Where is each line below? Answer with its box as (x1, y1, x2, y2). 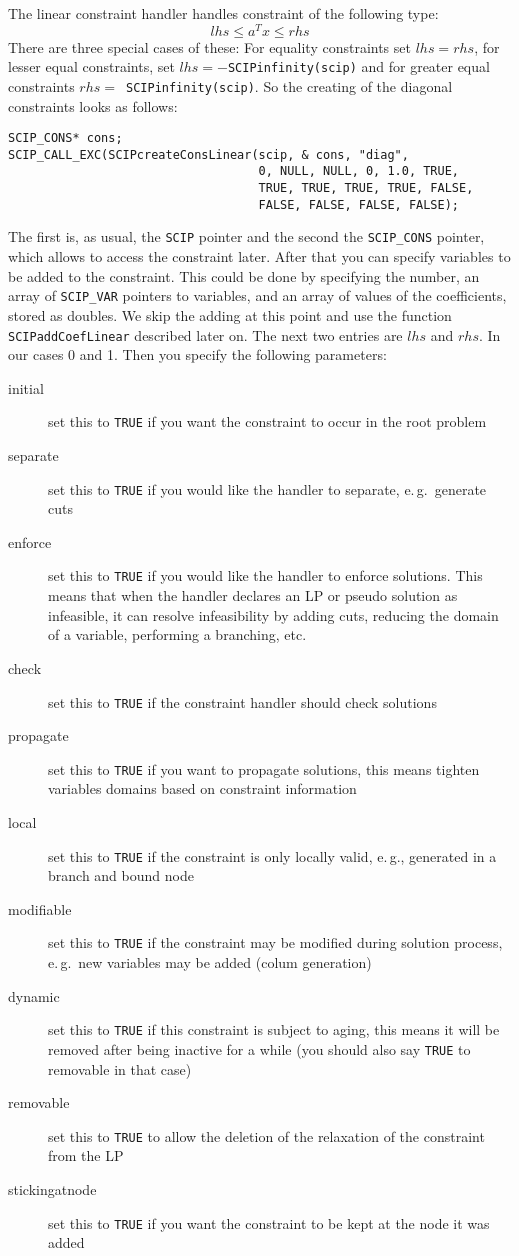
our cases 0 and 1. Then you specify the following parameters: (8, 344, 387, 365)
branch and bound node (48, 865, 194, 886)
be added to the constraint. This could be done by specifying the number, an (8, 265, 480, 286)
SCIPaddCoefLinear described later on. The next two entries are (8, 324, 403, 345)
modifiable (8, 898, 72, 919)
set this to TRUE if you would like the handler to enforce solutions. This (48, 565, 483, 586)
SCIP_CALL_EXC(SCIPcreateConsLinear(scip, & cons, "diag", (8, 147, 409, 162)
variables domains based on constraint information (48, 778, 357, 799)
